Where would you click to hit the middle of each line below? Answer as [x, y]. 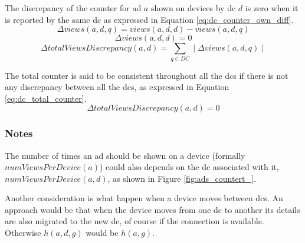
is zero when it [272, 8]
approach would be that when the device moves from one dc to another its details [152, 209]
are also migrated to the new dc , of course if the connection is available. [135, 221]
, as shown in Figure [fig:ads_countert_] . [182, 178]
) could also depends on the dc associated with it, [189, 167]
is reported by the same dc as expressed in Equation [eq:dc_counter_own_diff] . [149, 19]
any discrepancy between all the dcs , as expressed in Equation [117, 87]
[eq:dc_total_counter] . [46, 98]
